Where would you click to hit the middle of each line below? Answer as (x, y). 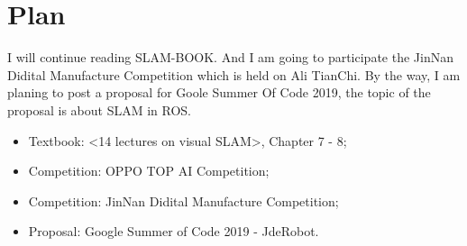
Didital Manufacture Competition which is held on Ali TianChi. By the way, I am (234, 74)
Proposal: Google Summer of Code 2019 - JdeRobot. (174, 231)
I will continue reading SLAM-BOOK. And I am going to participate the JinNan (230, 57)
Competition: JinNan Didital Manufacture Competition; (183, 200)
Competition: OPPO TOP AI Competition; (149, 171)
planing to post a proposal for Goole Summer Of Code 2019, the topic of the (219, 92)
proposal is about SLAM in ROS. (100, 109)
